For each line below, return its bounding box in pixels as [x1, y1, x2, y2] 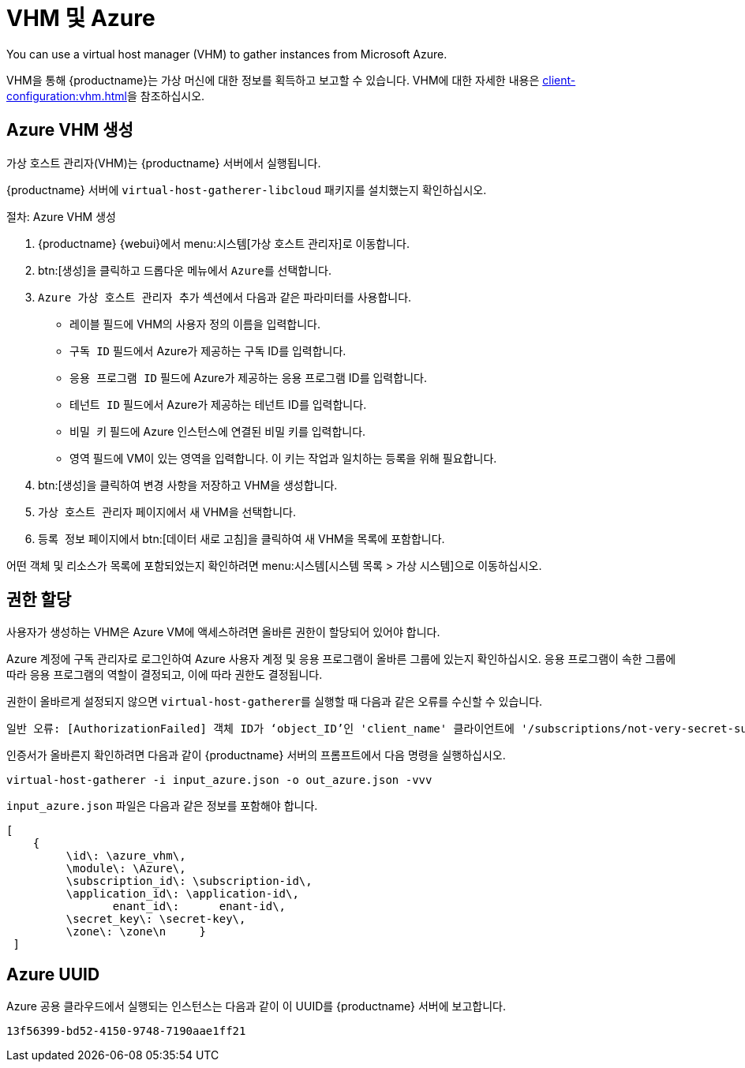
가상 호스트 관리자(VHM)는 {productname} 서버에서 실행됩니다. [6, 156, 321, 170]
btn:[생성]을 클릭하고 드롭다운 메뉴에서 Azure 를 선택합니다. [38, 263, 332, 277]
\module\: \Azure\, [66, 862, 186, 875]
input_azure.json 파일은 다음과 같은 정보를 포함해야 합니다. [6, 799, 318, 813]
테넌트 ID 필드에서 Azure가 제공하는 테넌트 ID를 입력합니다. [69, 397, 367, 411]
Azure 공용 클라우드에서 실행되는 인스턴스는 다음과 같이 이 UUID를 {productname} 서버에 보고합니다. [6, 999, 506, 1014]
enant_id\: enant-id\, [112, 900, 286, 913]
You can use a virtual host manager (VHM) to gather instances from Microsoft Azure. [6, 47, 447, 61]
